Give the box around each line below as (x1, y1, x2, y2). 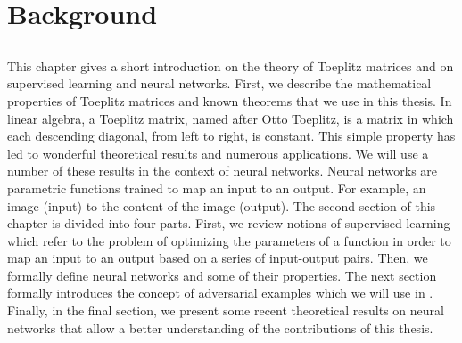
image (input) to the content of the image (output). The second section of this (7, 196, 436, 215)
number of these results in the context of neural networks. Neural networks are (7, 161, 438, 180)
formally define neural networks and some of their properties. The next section (7, 265, 437, 284)
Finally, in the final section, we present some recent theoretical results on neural (7, 301, 444, 320)
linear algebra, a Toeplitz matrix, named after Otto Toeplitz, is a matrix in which (7, 109, 454, 127)
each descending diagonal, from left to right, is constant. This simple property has (7, 127, 456, 145)
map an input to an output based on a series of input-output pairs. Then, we (7, 249, 428, 267)
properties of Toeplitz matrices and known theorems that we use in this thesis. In (7, 91, 452, 110)
